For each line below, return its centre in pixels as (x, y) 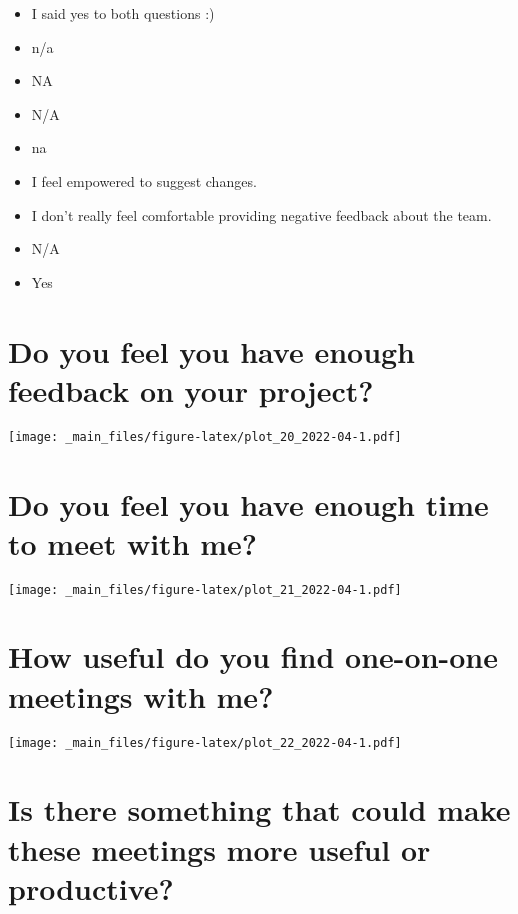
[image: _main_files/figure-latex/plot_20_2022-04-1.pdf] (205, 436)
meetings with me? (141, 695)
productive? (91, 887)
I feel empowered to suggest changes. (144, 180)
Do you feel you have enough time (248, 503)
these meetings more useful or (219, 848)
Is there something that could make (259, 809)
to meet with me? (133, 542)
